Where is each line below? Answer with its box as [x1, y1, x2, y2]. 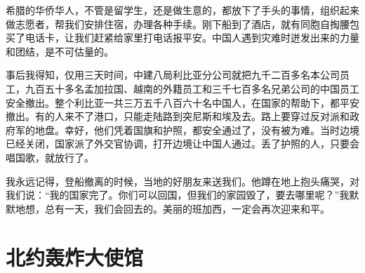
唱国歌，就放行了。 [6, 149, 94, 164]
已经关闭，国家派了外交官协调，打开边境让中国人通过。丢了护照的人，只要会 [6, 136, 359, 151]
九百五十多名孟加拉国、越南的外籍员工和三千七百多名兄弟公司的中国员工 [25, 81, 359, 95]
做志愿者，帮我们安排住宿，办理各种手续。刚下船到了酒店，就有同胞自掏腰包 [6, 16, 359, 31]
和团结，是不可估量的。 [6, 44, 114, 58]
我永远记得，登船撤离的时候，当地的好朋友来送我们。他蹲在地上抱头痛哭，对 [6, 173, 359, 188]
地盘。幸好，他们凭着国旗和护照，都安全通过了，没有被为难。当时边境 [34, 122, 359, 137]
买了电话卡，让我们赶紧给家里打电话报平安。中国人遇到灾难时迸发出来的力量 [6, 30, 359, 45]
